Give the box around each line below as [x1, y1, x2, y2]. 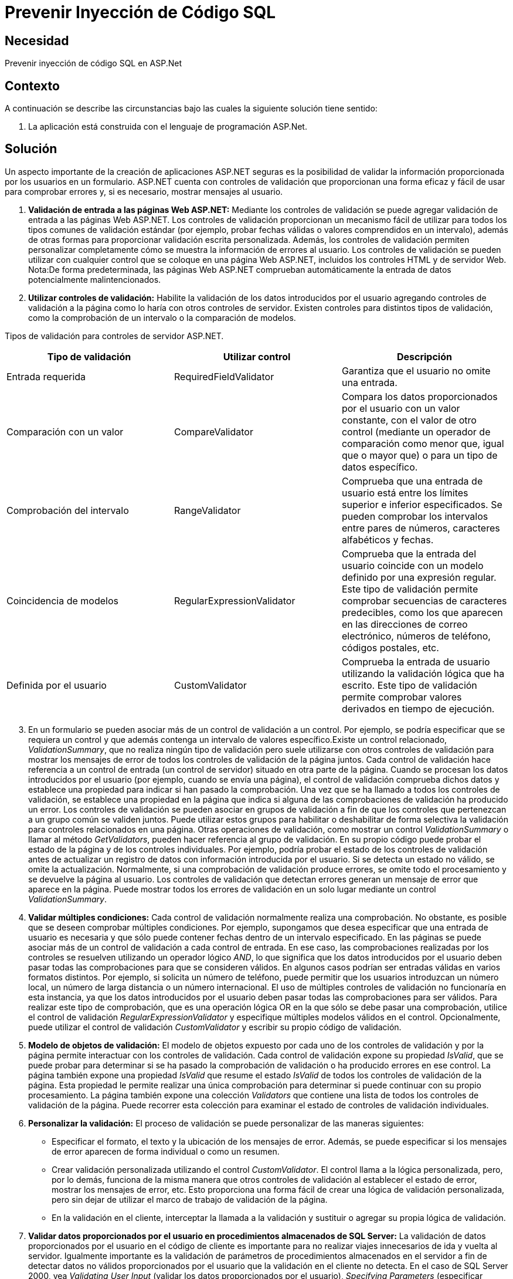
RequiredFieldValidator [174, 370, 274, 383]
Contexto [5, 78, 60, 93]
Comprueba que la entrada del [341, 547, 477, 560]
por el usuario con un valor [341, 402, 460, 414]
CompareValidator [174, 425, 253, 438]
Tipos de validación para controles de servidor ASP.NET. [5, 330, 224, 341]
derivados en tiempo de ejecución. [341, 702, 495, 715]
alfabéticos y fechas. [341, 533, 434, 546]
